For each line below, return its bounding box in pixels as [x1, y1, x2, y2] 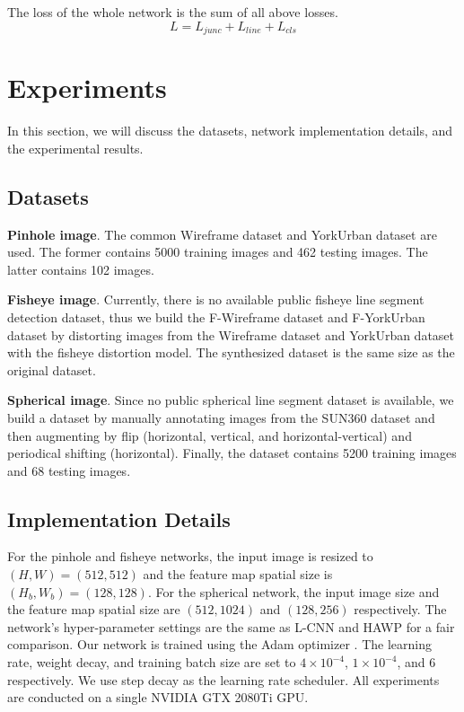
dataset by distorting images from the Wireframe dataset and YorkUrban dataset [7, 325, 455, 344]
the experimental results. [7, 138, 144, 157]
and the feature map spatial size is [143, 565, 333, 584]
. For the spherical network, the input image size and [147, 582, 440, 601]
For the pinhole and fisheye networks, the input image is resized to [7, 547, 373, 566]
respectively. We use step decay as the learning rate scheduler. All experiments [7, 670, 440, 689]
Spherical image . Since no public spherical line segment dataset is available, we [7, 391, 454, 409]
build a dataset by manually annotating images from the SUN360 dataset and [7, 408, 435, 426]
